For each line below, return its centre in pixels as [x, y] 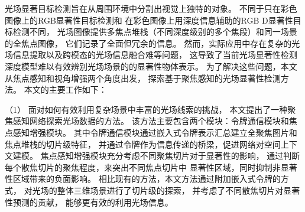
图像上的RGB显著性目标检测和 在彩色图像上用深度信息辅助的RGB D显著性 [149, 20]
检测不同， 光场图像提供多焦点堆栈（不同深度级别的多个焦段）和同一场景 [155, 32]
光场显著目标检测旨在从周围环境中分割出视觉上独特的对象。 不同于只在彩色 [151, 8]
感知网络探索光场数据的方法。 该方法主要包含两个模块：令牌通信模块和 [151, 121]
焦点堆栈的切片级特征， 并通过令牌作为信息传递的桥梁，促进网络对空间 [143, 144]
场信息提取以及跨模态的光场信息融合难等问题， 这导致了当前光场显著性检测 [151, 55]
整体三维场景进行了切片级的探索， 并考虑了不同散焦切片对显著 [179, 190]
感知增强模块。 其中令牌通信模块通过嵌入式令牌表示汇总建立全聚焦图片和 [155, 132]
